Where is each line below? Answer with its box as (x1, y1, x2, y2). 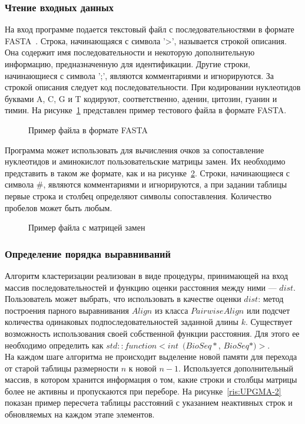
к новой (128, 361, 157, 374)
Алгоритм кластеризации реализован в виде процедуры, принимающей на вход (5, 269, 289, 281)
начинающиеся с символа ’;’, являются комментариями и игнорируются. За (5, 69, 274, 81)
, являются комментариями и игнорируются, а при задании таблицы (43, 178, 287, 190)
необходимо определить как (5, 338, 104, 351)
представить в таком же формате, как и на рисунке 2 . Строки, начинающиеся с (5, 166, 290, 179)
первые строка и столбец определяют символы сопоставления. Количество (5, 189, 272, 202)
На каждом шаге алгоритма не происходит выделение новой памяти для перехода (5, 350, 297, 363)
